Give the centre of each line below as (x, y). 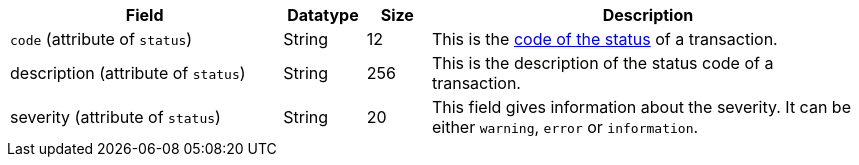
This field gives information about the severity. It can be (641, 107)
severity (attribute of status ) (115, 117)
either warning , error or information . (565, 127)
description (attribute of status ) (128, 73)
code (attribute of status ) (101, 39)
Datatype (323, 15)
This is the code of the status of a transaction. (604, 39)
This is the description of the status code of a (602, 63)
